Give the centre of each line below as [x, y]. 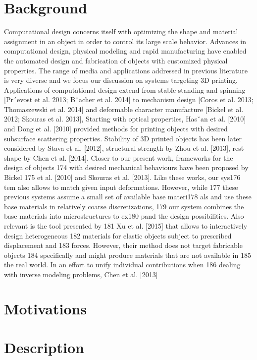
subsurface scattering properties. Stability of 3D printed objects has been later [123, 138]
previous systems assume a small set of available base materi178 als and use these [128, 197]
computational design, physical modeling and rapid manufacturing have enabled [125, 51]
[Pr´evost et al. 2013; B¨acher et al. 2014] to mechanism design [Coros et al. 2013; [129, 99]
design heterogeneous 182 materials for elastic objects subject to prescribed [118, 235]
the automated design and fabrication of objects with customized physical [116, 60]
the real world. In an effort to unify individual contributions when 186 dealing [122, 265]
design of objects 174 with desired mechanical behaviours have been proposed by [126, 167]
